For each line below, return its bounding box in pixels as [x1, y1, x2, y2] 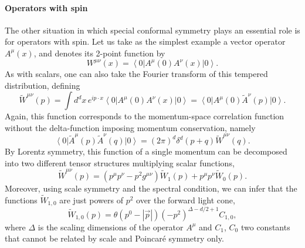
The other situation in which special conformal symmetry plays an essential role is [5, 24, 300, 36]
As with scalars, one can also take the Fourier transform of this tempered [5, 68, 268, 80]
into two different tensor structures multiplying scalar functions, [5, 156, 235, 169]
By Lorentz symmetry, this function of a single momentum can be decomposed [5, 145, 287, 157]
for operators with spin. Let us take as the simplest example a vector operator [5, 35, 286, 48]
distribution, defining [5, 79, 80, 91]
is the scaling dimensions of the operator [38, 220, 184, 233]
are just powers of [59, 193, 123, 206]
